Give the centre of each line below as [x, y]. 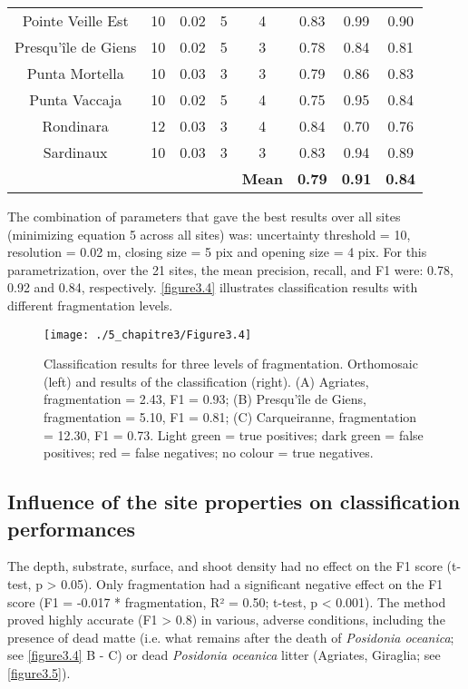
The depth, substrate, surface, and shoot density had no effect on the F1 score [225, 566]
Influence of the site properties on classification [234, 502]
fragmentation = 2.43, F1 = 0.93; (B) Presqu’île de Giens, [205, 399]
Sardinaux [75, 152]
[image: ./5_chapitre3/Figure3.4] [148, 335]
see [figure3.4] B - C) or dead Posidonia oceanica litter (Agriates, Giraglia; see [224, 655]
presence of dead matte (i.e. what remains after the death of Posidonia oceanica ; [231, 637]
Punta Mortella [75, 73]
